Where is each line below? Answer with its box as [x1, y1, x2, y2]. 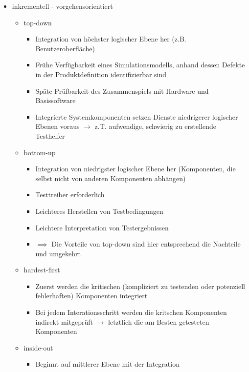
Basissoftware [35, 95, 76, 105]
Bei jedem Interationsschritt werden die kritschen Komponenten [35, 307, 227, 317]
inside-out [23, 342, 53, 352]
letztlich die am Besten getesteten [108, 316, 209, 327]
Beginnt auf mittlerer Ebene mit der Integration [35, 359, 180, 369]
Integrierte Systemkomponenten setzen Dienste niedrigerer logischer [35, 111, 238, 122]
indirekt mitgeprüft [35, 316, 93, 327]
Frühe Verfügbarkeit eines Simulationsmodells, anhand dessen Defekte [35, 60, 245, 70]
